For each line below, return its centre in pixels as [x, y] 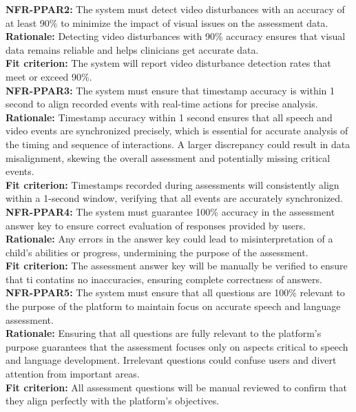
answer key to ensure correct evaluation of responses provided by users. [156, 225]
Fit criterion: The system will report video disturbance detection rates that [168, 63]
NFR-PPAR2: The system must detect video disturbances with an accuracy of [175, 9]
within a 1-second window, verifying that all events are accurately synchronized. [174, 198]
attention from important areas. [73, 374]
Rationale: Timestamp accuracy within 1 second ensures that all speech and [169, 117]
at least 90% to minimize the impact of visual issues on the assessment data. [167, 22]
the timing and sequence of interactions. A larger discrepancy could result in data [178, 144]
